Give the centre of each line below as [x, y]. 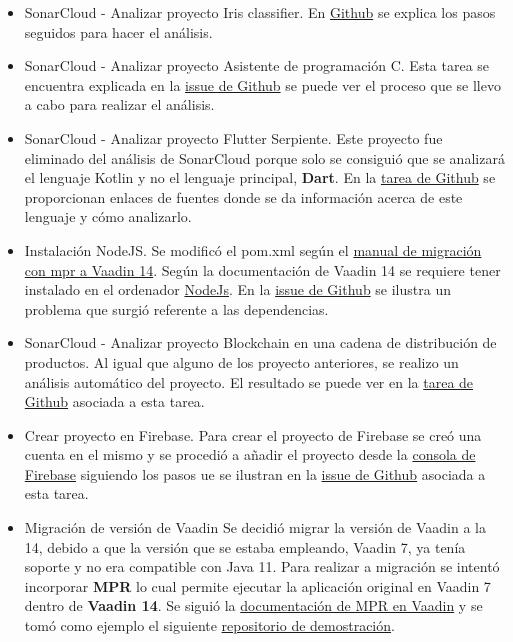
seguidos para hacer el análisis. [118, 31]
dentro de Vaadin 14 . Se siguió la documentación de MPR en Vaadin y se [253, 605]
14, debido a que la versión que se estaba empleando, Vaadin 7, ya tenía [245, 546]
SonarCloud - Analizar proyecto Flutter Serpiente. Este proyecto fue [233, 137]
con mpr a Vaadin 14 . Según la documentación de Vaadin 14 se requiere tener [262, 269]
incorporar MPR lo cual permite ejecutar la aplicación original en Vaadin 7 [257, 585]
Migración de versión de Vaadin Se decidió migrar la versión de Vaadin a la [255, 527]
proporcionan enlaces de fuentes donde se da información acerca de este [243, 196]
